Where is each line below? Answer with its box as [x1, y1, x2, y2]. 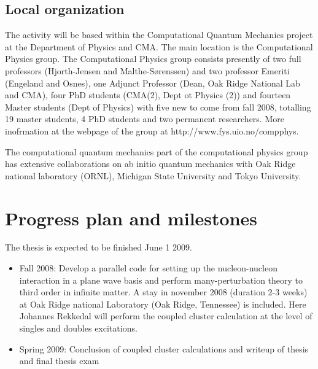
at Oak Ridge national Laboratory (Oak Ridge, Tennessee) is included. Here [19, 297, 306, 310]
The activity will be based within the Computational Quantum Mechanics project [5, 28, 313, 41]
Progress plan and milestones [5, 205, 258, 230]
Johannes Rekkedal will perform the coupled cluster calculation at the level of [19, 309, 312, 322]
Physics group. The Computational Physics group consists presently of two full [5, 52, 301, 65]
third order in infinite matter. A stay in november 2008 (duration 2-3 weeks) [19, 285, 308, 298]
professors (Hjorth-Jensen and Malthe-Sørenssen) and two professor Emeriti [5, 64, 290, 77]
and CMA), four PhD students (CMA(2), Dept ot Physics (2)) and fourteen [5, 88, 291, 101]
